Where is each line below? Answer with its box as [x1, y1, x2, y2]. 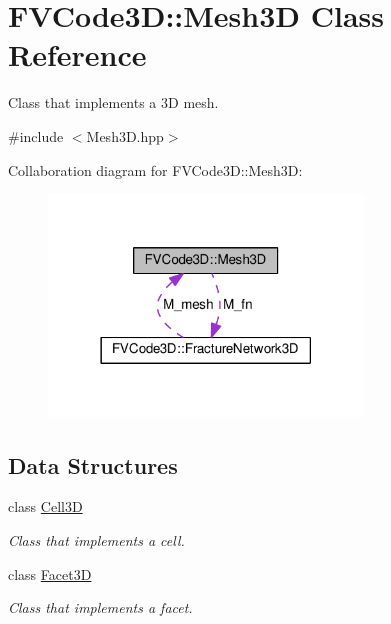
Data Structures [8, 449, 178, 480]
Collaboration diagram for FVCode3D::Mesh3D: [8, 159, 303, 180]
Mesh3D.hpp [86, 125, 164, 146]
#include [8, 125, 64, 146]
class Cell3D [8, 496, 83, 517]
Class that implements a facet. [8, 597, 193, 618]
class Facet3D [8, 563, 92, 584]
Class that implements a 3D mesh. [8, 92, 219, 113]
